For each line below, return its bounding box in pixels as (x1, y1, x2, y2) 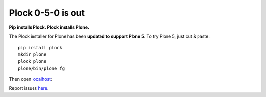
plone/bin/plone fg (18, 65, 65, 71)
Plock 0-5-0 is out (9, 7, 85, 18)
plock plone (18, 59, 47, 64)
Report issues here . (9, 85, 49, 91)
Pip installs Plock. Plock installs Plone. (9, 24, 90, 30)
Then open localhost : (9, 76, 52, 82)
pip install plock (18, 45, 63, 50)
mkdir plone (18, 51, 47, 57)
